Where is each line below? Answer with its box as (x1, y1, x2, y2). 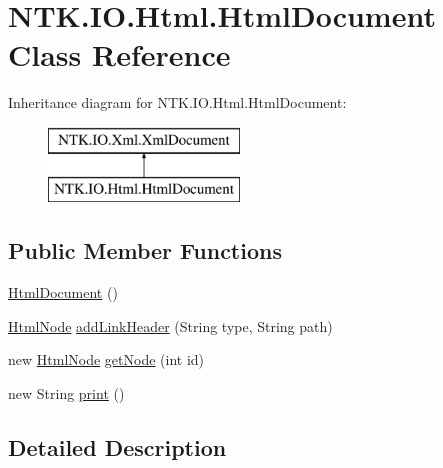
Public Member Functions (8, 235, 282, 266)
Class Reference (8, 34, 231, 75)
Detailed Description (8, 432, 227, 463)
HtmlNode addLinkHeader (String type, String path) (8, 315, 333, 336)
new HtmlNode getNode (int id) (8, 349, 205, 370)
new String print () (8, 383, 125, 404)
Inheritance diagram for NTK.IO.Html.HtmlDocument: (8, 92, 347, 113)
